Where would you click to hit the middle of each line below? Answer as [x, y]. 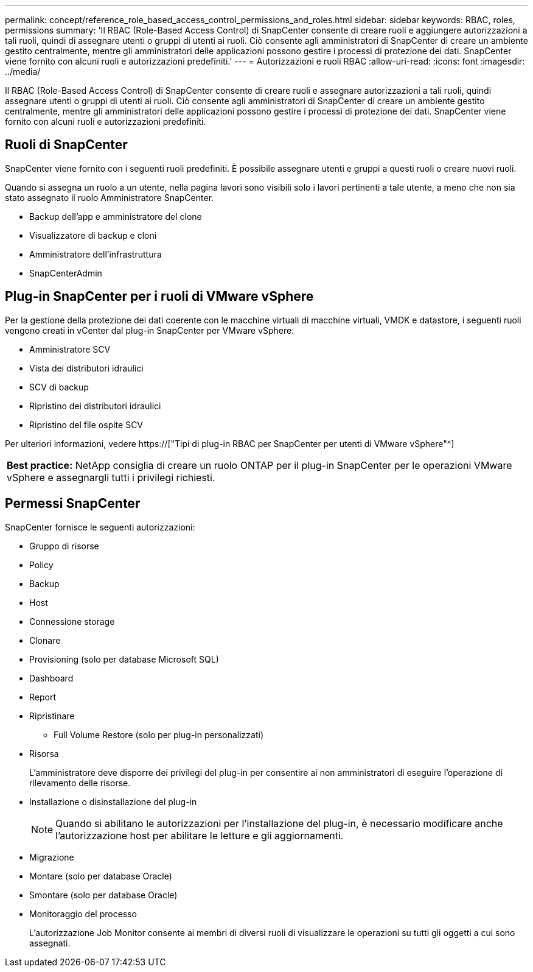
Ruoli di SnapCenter [66, 145]
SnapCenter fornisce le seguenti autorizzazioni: [100, 527]
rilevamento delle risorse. [80, 783]
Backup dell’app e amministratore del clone [116, 216]
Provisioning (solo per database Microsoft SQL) [124, 659]
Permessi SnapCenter [73, 504]
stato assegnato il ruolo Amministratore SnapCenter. [110, 197]
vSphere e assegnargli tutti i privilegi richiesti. [111, 477]
